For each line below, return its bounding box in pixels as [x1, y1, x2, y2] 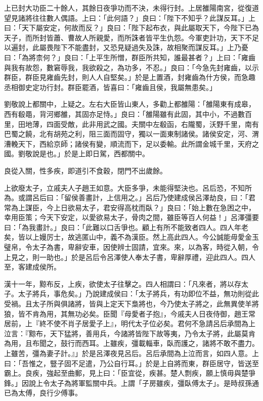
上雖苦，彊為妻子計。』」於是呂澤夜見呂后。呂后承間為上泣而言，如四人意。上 [4, 348, 259, 358]
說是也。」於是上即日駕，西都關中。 [32, 148, 149, 159]
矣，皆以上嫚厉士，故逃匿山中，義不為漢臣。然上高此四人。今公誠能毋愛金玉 [4, 232, 259, 242]
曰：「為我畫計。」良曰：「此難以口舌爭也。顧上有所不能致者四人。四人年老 [4, 221, 248, 232]
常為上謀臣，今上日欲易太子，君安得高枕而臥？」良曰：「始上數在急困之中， [4, 202, 255, 212]
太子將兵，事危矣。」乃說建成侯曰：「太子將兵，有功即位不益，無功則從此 [18, 288, 259, 299]
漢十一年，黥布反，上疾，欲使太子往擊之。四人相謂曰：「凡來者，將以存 [4, 278, 241, 289]
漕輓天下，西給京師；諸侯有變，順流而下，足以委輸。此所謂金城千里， [4, 138, 238, 149]
